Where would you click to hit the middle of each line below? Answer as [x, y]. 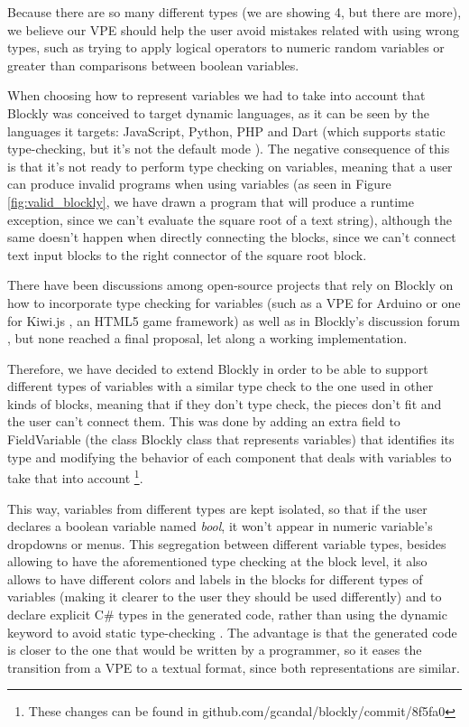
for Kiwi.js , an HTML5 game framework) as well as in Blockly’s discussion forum [234, 320]
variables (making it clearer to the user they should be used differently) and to [225, 597]
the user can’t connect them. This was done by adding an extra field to [204, 421]
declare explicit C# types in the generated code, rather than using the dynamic [227, 615]
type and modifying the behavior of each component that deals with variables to [230, 457]
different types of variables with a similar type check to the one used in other [221, 386]
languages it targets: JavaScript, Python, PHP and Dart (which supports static [226, 130]
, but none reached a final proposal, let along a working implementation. [207, 338]
